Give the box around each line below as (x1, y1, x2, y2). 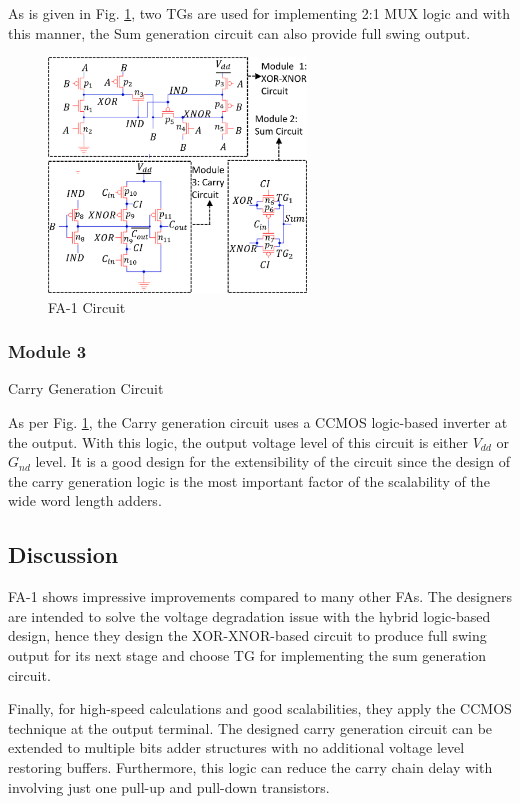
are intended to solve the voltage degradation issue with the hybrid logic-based (8, 605, 491, 626)
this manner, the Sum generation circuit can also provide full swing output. (8, 22, 471, 43)
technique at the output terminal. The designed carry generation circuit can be (8, 717, 493, 738)
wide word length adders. (8, 490, 162, 511)
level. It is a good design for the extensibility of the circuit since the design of (35, 451, 510, 472)
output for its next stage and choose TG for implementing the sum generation (8, 645, 487, 665)
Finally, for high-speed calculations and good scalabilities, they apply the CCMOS (8, 698, 512, 719)
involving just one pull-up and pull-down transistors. (8, 776, 330, 797)
